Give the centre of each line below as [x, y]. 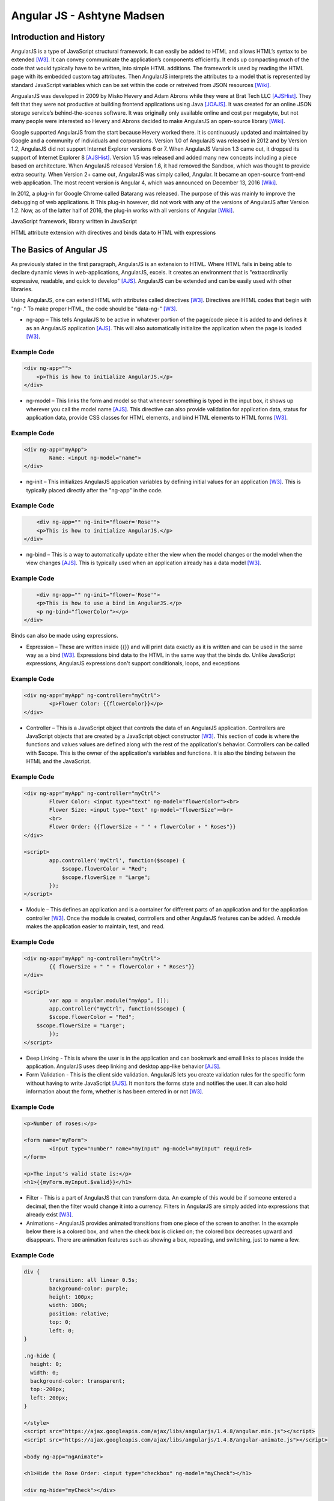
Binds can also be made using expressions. [65, 636]
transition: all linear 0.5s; [93, 1280]
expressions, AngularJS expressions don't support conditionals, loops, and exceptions [133, 663]
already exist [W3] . [50, 1215]
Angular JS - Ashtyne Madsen [88, 16]
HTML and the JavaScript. [59, 761]
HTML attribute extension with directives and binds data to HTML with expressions [114, 232]
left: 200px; [49, 1398]
